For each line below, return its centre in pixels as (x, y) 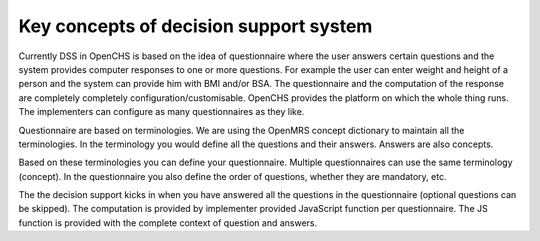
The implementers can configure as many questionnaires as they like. (161, 112)
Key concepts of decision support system (195, 26)
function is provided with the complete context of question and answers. (168, 222)
